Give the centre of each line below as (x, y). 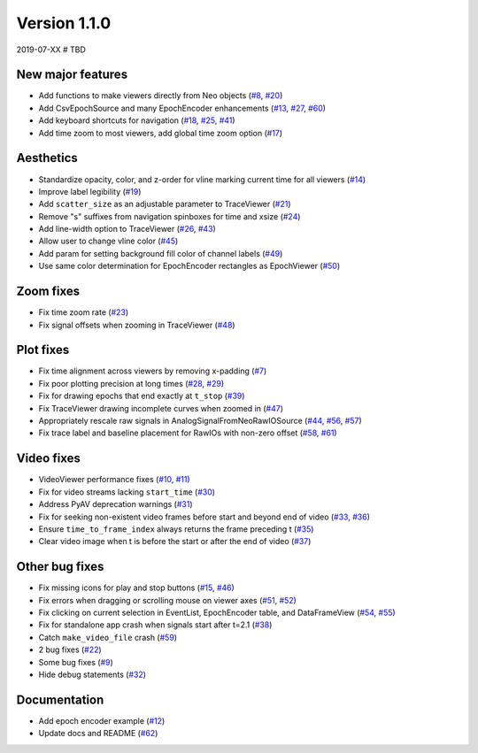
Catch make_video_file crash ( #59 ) (108, 637)
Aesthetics (47, 158)
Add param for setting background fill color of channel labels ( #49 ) (161, 253)
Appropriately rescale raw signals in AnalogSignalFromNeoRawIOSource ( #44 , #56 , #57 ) (200, 421)
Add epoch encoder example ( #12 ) (102, 720)
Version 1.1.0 (64, 23)
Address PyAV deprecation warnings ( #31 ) (116, 504)
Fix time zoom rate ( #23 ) (84, 312)
